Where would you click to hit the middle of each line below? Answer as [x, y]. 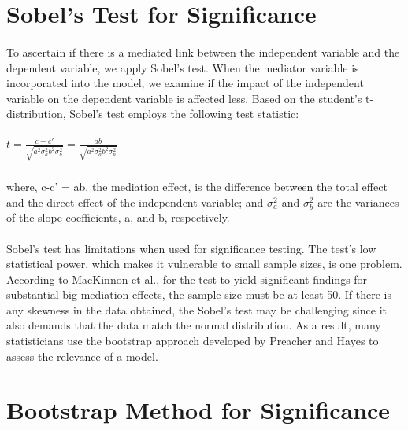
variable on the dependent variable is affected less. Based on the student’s [184, 98]
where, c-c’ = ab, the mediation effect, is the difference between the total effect [197, 187]
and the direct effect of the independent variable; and [135, 202]
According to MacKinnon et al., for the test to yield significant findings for [187, 279]
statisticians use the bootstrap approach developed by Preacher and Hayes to [193, 341]
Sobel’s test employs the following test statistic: [184, 114]
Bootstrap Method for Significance [198, 410]
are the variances [358, 202]
